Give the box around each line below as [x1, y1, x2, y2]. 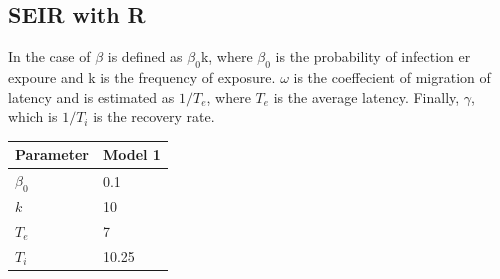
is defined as [107, 46, 183, 67]
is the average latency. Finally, [273, 86, 460, 107]
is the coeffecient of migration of [293, 67, 491, 87]
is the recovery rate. [93, 106, 215, 127]
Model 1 [102, 144, 161, 165]
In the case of [8, 46, 91, 67]
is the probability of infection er [275, 46, 471, 67]
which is [8, 106, 58, 127]
